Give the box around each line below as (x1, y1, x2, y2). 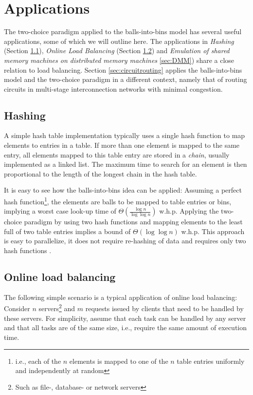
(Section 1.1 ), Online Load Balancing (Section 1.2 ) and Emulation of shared (4, 45, 230, 56)
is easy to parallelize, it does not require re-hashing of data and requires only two (4, 236, 246, 246)
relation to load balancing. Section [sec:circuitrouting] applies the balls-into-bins (4, 64, 242, 75)
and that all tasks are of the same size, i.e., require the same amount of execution (4, 322, 247, 333)
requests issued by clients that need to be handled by (85, 303, 244, 314)
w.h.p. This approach (181, 226, 245, 236)
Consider (4, 303, 30, 314)
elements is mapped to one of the (69, 355, 168, 366)
